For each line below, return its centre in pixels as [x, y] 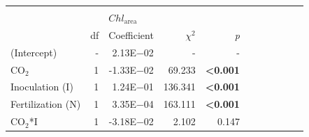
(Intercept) [34, 52]
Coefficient [131, 34]
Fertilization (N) [46, 104]
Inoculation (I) [42, 87]
